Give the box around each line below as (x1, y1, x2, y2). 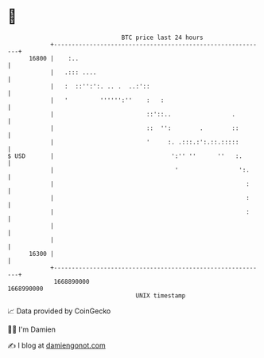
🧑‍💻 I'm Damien (7, 325, 56, 334)
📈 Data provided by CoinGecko (7, 306, 111, 316)
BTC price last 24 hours (121, 33, 204, 41)
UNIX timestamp (135, 291, 186, 300)
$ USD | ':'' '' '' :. (7, 151, 243, 160)
